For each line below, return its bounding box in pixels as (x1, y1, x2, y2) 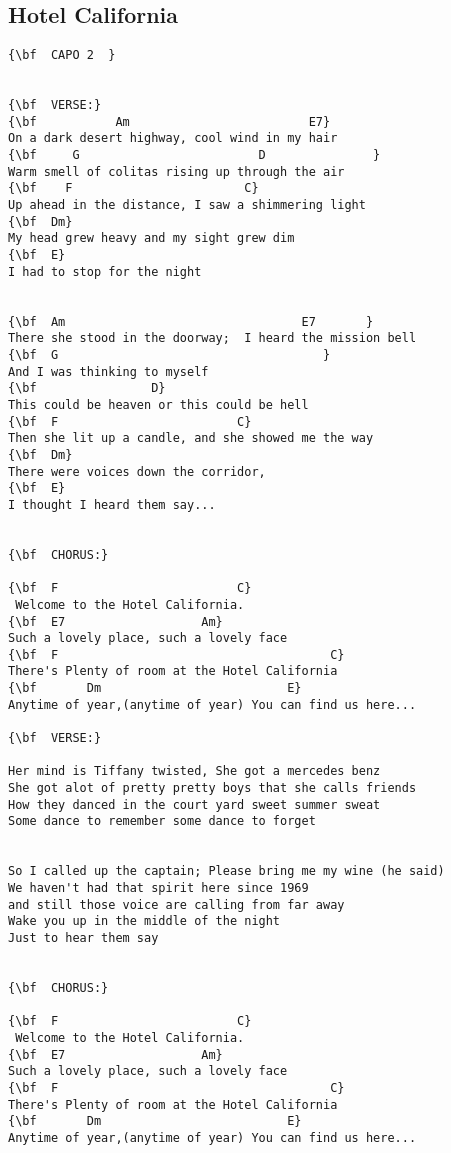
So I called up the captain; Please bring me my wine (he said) (8, 864, 445, 879)
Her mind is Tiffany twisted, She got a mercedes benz (8, 764, 381, 779)
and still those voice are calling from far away (8, 897, 345, 912)
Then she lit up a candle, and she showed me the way (8, 431, 374, 446)
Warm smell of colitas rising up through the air (8, 164, 345, 179)
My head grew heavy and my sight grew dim (8, 231, 295, 246)
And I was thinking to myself (8, 364, 209, 379)
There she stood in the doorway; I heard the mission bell (8, 331, 417, 346)
